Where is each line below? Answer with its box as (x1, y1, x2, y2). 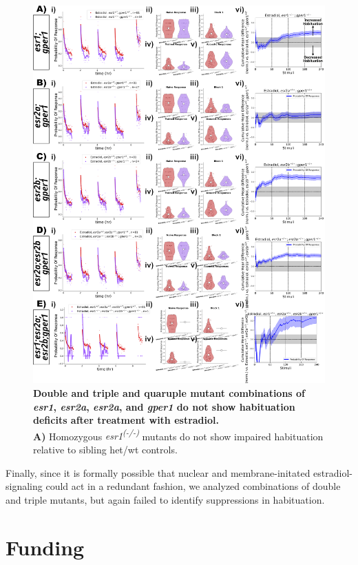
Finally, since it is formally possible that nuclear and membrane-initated (6, 465, 310, 480)
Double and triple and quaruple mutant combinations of (33, 385, 306, 400)
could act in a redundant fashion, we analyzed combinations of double (45, 479, 341, 493)
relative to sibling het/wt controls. (33, 442, 178, 456)
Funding (6, 533, 85, 561)
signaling (6, 479, 43, 493)
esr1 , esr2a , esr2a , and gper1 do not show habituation (33, 399, 295, 413)
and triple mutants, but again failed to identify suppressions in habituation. (6, 492, 325, 506)
